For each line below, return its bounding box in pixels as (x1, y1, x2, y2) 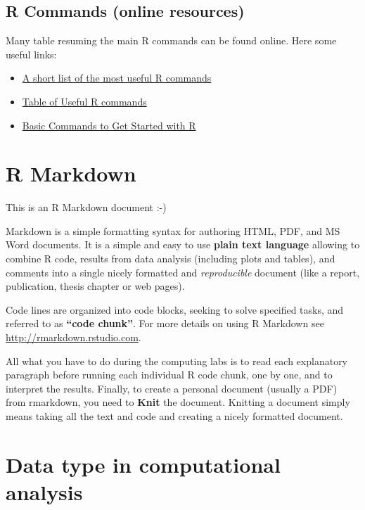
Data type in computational (6, 450, 281, 478)
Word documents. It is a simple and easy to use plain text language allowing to (6, 237, 360, 252)
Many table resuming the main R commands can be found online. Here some (6, 33, 337, 48)
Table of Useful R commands (22, 94, 147, 108)
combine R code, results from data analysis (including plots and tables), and (6, 251, 335, 266)
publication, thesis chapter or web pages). (6, 279, 185, 293)
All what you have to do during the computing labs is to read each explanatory (6, 353, 348, 368)
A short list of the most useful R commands (22, 70, 212, 85)
